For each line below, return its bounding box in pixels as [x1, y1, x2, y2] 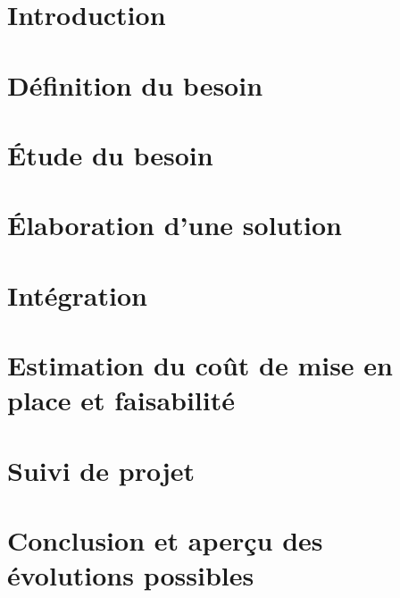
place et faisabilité [7, 382, 235, 418]
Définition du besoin [7, 66, 263, 103]
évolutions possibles [7, 557, 254, 594]
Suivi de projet [7, 451, 196, 488]
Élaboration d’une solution [7, 206, 342, 243]
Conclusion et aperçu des [7, 522, 323, 558]
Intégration [7, 276, 147, 313]
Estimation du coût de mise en [7, 347, 393, 383]
